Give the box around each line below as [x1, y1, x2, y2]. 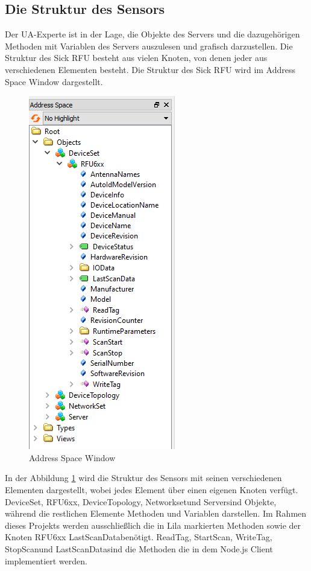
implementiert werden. [5, 554, 87, 567]
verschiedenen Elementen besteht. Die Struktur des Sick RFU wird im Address [5, 63, 296, 75]
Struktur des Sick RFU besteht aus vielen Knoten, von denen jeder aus [5, 51, 268, 64]
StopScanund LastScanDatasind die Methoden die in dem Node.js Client [5, 542, 273, 555]
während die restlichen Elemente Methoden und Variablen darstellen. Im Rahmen [5, 507, 307, 520]
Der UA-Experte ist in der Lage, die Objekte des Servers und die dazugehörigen [5, 28, 300, 40]
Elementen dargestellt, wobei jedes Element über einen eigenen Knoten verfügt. [5, 483, 298, 496]
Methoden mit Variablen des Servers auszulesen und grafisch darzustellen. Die [5, 39, 293, 52]
